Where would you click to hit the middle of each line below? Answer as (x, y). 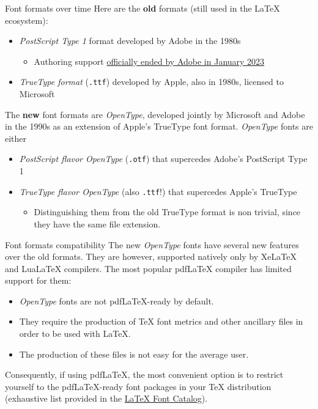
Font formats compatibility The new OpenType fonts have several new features (152, 244)
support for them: (38, 280)
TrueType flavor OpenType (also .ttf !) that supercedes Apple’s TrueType (158, 191)
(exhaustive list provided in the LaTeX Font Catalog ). (106, 398)
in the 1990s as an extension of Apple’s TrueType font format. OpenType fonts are (159, 126)
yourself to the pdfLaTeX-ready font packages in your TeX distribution (138, 386)
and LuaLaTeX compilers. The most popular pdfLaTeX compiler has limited (148, 268)
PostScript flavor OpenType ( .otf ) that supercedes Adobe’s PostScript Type (163, 159)
